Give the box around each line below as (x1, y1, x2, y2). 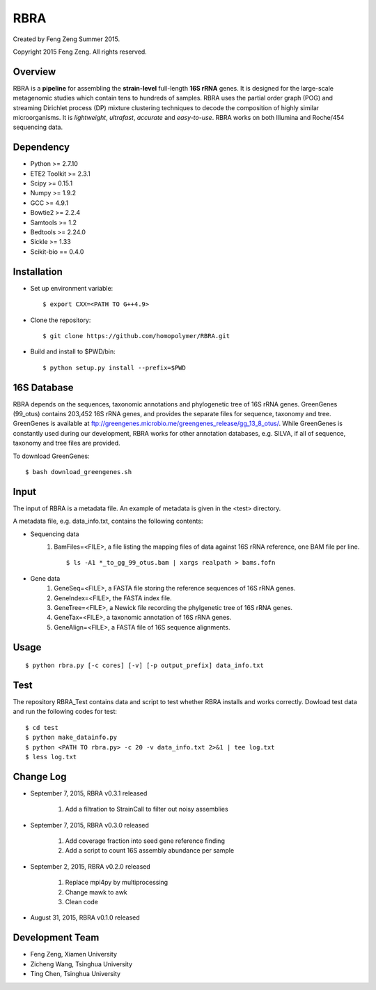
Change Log (13, 770, 67, 782)
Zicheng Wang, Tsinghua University (30, 959, 132, 968)
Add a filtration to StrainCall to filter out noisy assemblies (65, 805, 229, 814)
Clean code (65, 898, 99, 906)
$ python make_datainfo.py (25, 733, 118, 742)
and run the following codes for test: (13, 708, 118, 716)
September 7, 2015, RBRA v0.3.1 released (30, 789, 148, 798)
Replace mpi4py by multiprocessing (65, 878, 169, 887)
